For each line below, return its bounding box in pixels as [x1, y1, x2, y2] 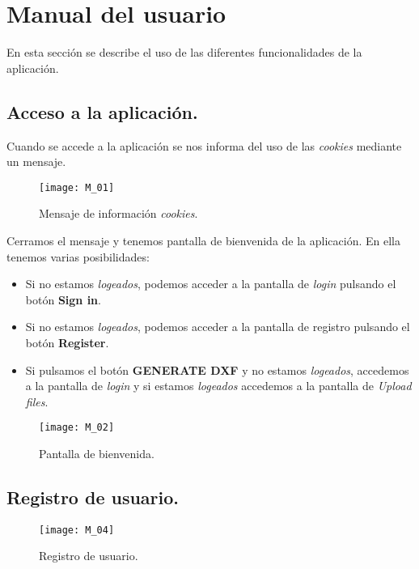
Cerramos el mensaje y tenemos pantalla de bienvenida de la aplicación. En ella [6, 231, 400, 248]
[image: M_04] [39, 524, 115, 536]
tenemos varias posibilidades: [6, 248, 150, 265]
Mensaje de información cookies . [39, 205, 198, 222]
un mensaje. [6, 153, 66, 170]
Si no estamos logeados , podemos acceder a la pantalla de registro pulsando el [25, 318, 410, 335]
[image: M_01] [39, 181, 115, 193]
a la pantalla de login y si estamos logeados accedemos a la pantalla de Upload [25, 377, 412, 394]
